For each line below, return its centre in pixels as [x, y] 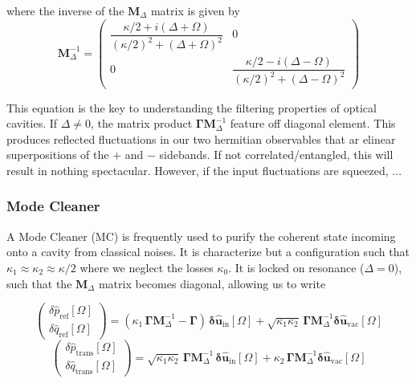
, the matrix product [142, 123]
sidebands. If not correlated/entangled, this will [276, 155]
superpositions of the [58, 155]
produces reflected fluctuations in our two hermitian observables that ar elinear [201, 139]
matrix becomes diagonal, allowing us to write [212, 283]
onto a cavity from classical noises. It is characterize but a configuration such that [208, 252]
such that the [39, 283]
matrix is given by [195, 10]
